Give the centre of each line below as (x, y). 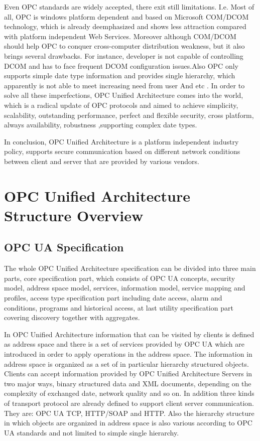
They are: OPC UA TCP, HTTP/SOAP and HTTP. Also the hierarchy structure (129, 413)
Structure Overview (74, 215)
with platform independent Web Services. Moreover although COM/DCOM (120, 36)
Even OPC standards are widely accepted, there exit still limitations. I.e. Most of (129, 7)
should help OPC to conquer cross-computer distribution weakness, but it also (124, 46)
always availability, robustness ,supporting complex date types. (101, 125)
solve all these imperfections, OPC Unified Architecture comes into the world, (124, 95)
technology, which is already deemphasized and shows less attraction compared (125, 26)
